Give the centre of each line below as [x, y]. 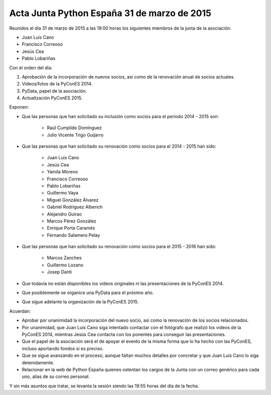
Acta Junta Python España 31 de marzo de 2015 [110, 13]
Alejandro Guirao [64, 214]
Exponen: [19, 107]
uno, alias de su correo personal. [56, 376]
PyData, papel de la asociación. [54, 91]
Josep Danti [59, 272]
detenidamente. [38, 362]
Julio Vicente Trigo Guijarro [75, 135]
